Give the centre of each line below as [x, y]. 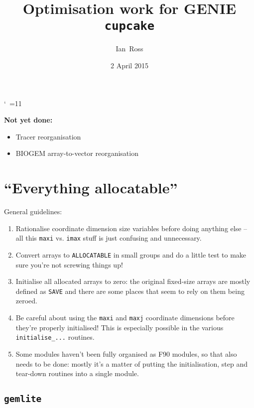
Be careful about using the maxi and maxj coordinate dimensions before [125, 318]
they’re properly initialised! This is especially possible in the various [120, 327]
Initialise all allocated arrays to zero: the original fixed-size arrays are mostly [133, 281]
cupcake [129, 26]
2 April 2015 [129, 66]
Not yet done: [28, 120]
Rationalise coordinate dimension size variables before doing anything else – [131, 228]
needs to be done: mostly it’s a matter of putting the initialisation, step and [131, 363]
